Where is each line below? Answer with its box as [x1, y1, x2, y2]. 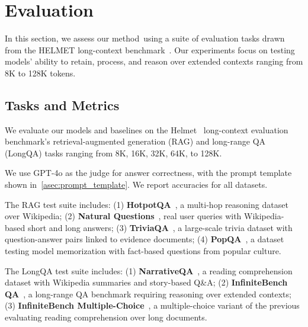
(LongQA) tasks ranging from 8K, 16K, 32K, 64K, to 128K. [5, 146, 222, 159]
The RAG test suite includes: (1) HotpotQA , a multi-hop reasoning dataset [5, 198, 288, 210]
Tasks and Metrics [5, 95, 120, 114]
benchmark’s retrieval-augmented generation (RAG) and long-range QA [5, 135, 266, 148]
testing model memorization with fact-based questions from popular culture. [5, 245, 281, 257]
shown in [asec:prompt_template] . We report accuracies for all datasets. [5, 178, 268, 191]
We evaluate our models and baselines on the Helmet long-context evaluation [5, 123, 288, 136]
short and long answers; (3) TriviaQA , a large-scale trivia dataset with [27, 221, 293, 233]
